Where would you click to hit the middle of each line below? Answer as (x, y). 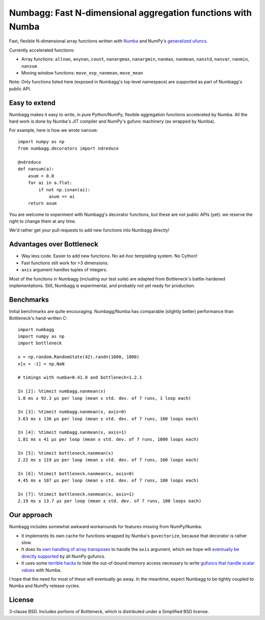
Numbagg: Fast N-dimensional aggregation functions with (131, 13)
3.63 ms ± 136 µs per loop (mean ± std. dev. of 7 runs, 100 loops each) (108, 419)
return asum (42, 203)
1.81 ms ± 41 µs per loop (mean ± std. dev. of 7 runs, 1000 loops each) (108, 439)
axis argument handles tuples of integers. (65, 270)
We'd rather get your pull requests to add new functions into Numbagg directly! (89, 230)
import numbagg (36, 329)
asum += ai (62, 196)
